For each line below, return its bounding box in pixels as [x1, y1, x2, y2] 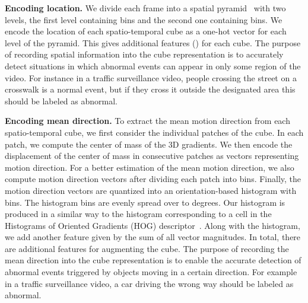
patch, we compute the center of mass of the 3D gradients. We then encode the [5, 138, 293, 150]
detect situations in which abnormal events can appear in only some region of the [5, 59, 301, 72]
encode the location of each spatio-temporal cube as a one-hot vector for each [5, 25, 287, 37]
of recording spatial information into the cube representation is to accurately [5, 48, 284, 60]
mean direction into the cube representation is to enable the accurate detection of [5, 254, 301, 266]
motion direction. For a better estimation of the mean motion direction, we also [5, 161, 294, 173]
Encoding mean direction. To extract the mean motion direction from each [5, 114, 290, 127]
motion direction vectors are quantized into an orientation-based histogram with [5, 184, 297, 196]
